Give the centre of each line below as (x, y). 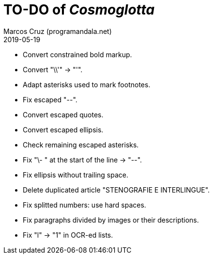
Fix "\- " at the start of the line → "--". (83, 160)
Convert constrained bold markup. (77, 54)
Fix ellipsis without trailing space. (76, 175)
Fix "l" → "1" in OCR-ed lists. (68, 235)
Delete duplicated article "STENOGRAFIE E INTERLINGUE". (116, 190)
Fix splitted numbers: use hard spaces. (84, 205)
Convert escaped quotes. (63, 114)
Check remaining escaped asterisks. (81, 145)
